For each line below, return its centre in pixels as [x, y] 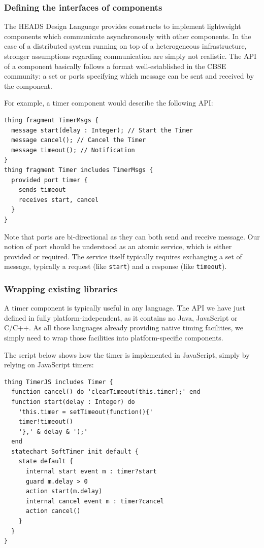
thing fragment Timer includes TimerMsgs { [79, 170]
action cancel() [53, 511]
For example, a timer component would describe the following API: [109, 103]
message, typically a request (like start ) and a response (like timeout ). [115, 266]
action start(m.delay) [64, 491]
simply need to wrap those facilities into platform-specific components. [114, 337]
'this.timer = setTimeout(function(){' [86, 412]
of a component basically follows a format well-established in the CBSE [115, 66]
